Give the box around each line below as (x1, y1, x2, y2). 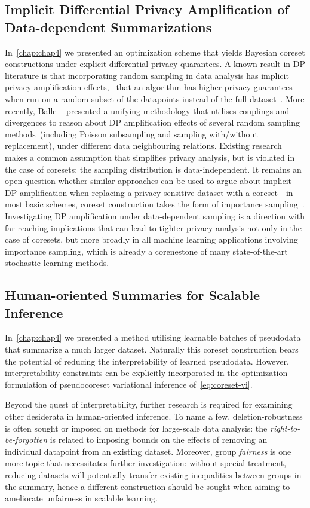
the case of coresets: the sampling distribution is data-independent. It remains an (5, 163, 302, 175)
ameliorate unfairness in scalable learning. (5, 492, 158, 504)
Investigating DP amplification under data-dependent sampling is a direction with (5, 209, 305, 222)
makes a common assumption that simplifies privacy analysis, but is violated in (5, 151, 295, 163)
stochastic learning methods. (5, 256, 109, 269)
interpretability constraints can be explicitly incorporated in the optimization (5, 366, 288, 379)
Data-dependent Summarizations (5, 17, 212, 36)
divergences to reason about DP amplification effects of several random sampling (5, 116, 300, 128)
